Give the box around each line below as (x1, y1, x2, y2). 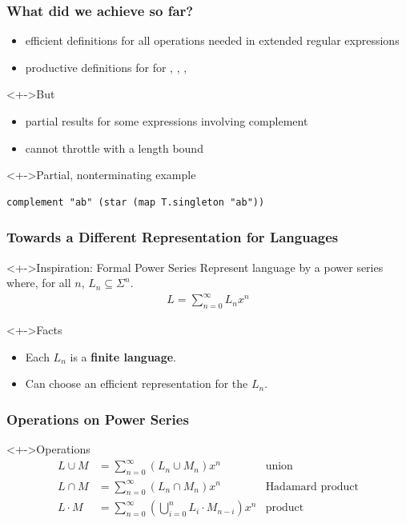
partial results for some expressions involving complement (25, 113, 308, 129)
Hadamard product (265, 481, 359, 493)
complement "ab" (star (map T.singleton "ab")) (6, 196, 265, 208)
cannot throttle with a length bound (25, 139, 203, 156)
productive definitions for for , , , (25, 58, 187, 75)
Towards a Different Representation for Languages (6, 227, 339, 247)
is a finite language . (70, 348, 176, 365)
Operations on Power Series (6, 409, 189, 429)
